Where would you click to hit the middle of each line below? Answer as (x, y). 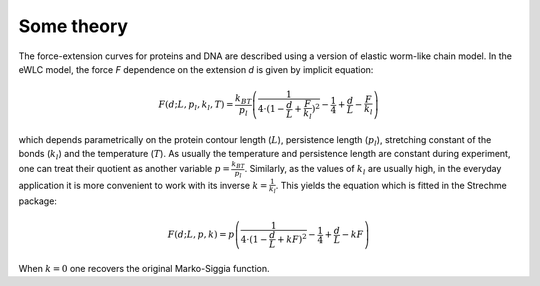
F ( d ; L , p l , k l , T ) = (196, 105)
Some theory (73, 26)
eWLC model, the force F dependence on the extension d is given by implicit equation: (196, 69)
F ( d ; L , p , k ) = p (201, 234)
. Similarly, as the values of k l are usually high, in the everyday (373, 170)
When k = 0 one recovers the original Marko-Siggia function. (144, 268)
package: (37, 201)
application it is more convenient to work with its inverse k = (143, 186)
